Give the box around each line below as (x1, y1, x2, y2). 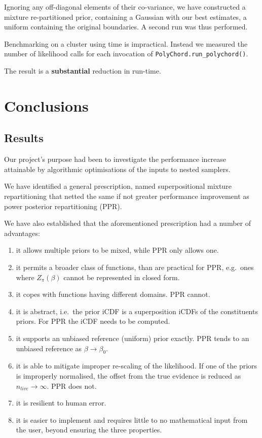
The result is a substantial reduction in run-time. (4, 65, 161, 76)
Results (4, 130, 44, 146)
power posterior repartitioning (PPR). (4, 200, 122, 211)
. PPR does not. (47, 380, 97, 391)
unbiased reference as (16, 343, 82, 353)
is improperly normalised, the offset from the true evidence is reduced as (16, 370, 241, 381)
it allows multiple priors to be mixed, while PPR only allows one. (16, 245, 219, 255)
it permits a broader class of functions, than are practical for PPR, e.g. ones (16, 261, 254, 272)
